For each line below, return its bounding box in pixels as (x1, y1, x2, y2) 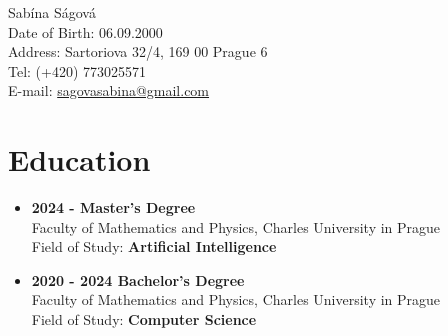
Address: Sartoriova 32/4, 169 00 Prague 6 (8, 41, 268, 62)
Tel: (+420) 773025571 (8, 60, 147, 81)
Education (8, 139, 151, 180)
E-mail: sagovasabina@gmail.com (8, 80, 210, 101)
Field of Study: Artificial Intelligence (31, 236, 277, 257)
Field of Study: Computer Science (31, 309, 257, 330)
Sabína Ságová (8, 2, 96, 22)
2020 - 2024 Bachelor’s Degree (31, 269, 245, 290)
